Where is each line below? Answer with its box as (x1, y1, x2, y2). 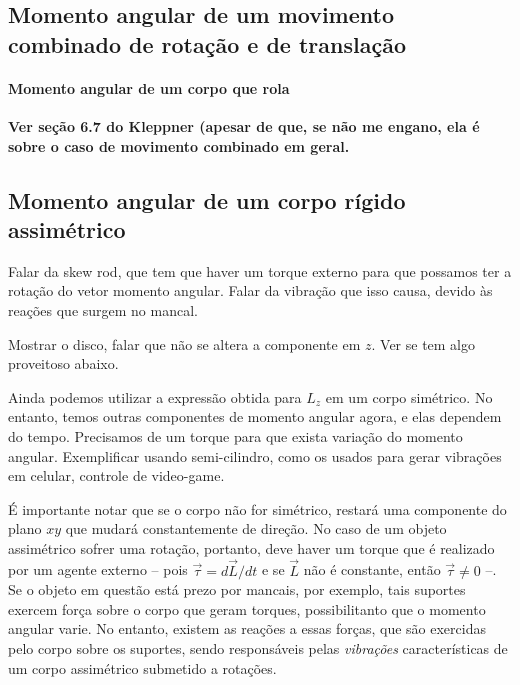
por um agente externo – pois (8, 559, 188, 580)
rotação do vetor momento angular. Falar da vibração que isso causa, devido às (8, 280, 493, 301)
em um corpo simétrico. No (325, 386, 493, 407)
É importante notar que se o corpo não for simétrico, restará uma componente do (8, 498, 507, 519)
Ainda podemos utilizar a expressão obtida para (8, 386, 302, 407)
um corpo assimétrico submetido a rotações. (8, 657, 277, 678)
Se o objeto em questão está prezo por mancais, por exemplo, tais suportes (8, 579, 466, 600)
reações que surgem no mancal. (8, 299, 198, 320)
